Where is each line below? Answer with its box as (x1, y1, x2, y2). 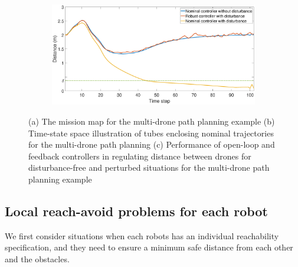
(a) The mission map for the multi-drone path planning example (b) (28, 115, 275, 127)
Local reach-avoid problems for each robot (5, 201, 268, 220)
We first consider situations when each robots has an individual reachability (5, 229, 279, 242)
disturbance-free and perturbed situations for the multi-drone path (28, 161, 270, 174)
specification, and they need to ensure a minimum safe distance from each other (5, 241, 293, 253)
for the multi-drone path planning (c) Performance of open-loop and (28, 138, 275, 151)
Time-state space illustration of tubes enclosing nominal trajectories (28, 126, 274, 139)
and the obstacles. (5, 252, 70, 265)
